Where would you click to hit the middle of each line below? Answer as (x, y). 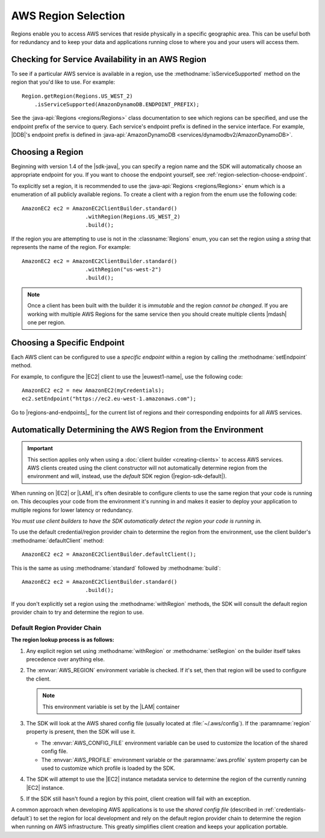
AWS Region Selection (68, 16)
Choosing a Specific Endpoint (68, 343)
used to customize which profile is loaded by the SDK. (108, 768)
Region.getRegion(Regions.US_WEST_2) (78, 96)
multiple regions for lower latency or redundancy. (72, 510)
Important (40, 449)
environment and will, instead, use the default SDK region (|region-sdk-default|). (127, 476)
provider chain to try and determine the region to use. (78, 613)
